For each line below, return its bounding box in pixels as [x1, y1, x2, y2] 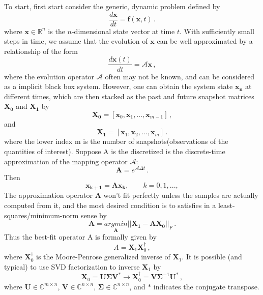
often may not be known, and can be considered [105, 71, 255, 81]
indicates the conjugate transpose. [153, 281, 259, 291]
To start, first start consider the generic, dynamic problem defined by [4, 1, 220, 11]
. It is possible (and [182, 251, 242, 262]
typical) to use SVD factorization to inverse [4, 261, 140, 272]
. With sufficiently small [180, 25, 254, 36]
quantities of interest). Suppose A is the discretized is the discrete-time [4, 146, 225, 157]
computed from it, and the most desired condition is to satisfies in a [4, 199, 216, 210]
